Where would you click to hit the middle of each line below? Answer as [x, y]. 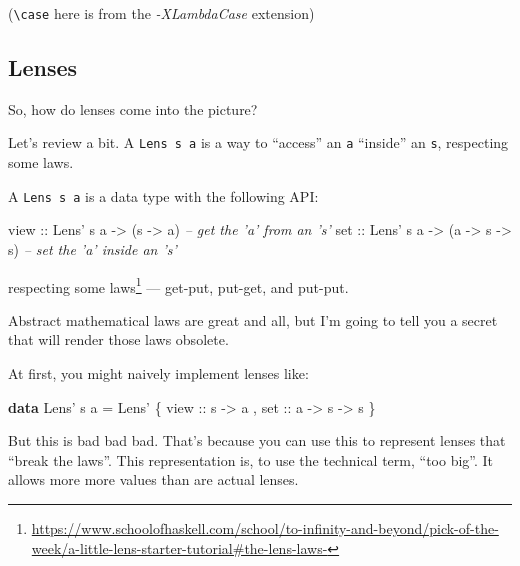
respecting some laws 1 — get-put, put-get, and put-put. [178, 285]
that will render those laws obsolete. [118, 339]
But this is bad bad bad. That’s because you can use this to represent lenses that [257, 440]
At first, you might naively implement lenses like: [158, 372]
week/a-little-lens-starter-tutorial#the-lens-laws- [179, 547]
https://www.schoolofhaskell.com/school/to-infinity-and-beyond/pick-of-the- [265, 527]
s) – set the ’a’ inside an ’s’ [92, 248]
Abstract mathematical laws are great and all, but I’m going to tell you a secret [253, 319]
